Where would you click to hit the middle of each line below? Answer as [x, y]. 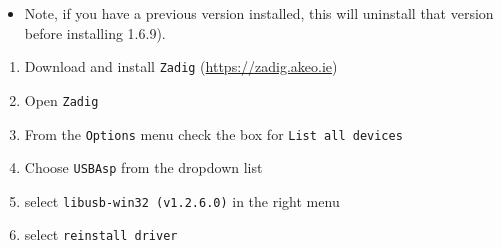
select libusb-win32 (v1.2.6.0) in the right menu [182, 200]
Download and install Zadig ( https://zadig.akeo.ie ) [181, 66]
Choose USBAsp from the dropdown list [143, 167]
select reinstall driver [101, 234]
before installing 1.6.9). [95, 32]
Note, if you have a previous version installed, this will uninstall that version [259, 13]
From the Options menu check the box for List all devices [213, 133]
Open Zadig [61, 99]
